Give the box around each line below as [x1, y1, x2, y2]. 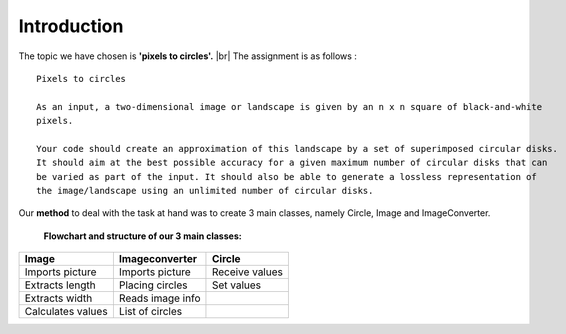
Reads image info [118, 291, 201, 305]
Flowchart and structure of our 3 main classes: [43, 230, 242, 242]
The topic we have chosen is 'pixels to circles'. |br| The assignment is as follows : [18, 50, 357, 62]
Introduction [18, 15, 124, 37]
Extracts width [24, 291, 93, 305]
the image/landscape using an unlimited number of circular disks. [36, 185, 374, 197]
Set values [211, 278, 262, 292]
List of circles [118, 305, 183, 319]
